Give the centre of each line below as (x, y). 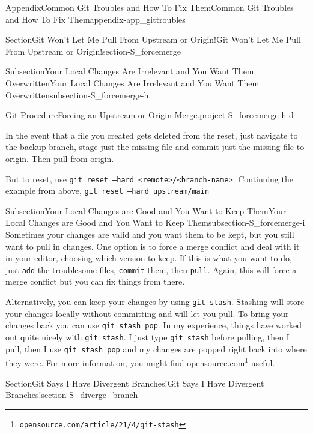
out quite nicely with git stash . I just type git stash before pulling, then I (147, 336)
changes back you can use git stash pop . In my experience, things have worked (154, 325)
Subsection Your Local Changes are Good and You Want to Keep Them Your (146, 210)
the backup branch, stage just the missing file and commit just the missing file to (155, 147)
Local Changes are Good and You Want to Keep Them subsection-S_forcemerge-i (155, 222)
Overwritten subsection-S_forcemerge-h (77, 95)
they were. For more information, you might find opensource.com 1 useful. (140, 362)
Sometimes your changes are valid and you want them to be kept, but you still (150, 234)
